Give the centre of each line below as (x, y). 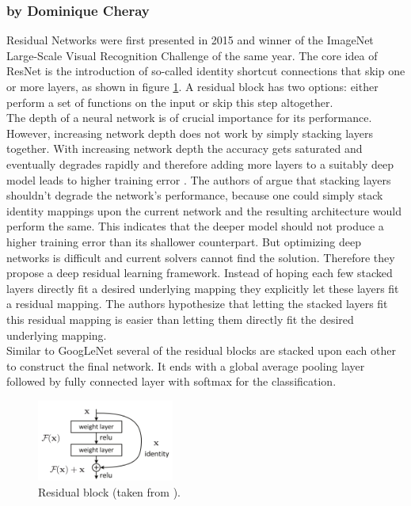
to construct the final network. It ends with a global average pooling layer (186, 365)
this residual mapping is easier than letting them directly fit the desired (180, 319)
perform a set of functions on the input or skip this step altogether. (170, 102)
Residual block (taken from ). (109, 491)
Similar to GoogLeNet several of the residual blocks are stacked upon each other (201, 350)
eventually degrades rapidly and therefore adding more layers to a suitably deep (200, 164)
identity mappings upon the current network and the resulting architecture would (204, 210)
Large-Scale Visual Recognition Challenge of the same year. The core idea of (192, 55)
